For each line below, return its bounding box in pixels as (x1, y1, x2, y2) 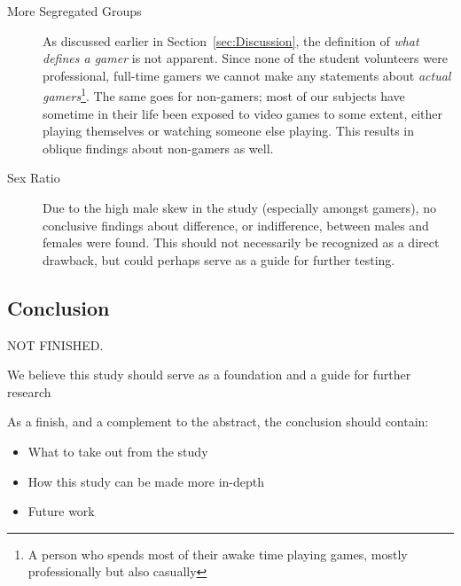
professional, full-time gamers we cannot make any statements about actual (43, 66, 451, 84)
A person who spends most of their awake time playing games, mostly (27, 544, 408, 563)
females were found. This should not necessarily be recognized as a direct (43, 233, 440, 252)
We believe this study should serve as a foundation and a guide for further (7, 365, 411, 384)
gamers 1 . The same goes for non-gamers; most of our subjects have (43, 84, 405, 105)
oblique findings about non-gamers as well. (43, 138, 274, 157)
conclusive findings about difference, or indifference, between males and (43, 215, 429, 234)
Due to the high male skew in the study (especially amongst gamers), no (43, 199, 436, 216)
